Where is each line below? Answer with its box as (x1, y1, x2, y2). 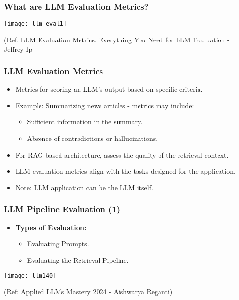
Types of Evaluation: (15, 222, 87, 232)
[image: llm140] (4, 272, 57, 280)
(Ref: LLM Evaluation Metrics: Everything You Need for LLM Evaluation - (4, 34, 230, 44)
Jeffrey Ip (4, 44, 33, 54)
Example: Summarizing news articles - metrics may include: (15, 100, 194, 110)
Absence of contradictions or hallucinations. (27, 133, 158, 143)
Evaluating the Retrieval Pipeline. (27, 255, 129, 265)
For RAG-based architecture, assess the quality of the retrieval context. (15, 149, 229, 160)
